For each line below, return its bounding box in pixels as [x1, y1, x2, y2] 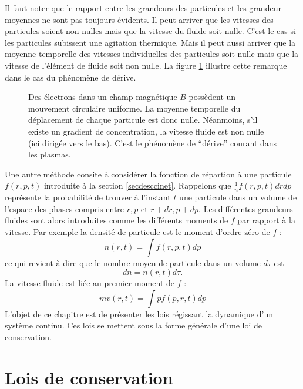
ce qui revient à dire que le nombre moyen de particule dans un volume [5, 256, 261, 269]
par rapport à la [237, 214, 295, 226]
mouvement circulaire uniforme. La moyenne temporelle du [28, 102, 241, 114]
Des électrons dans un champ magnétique [28, 90, 177, 103]
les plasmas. [28, 148, 71, 160]
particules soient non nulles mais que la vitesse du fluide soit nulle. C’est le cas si [5, 25, 296, 37]
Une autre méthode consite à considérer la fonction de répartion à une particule [5, 167, 292, 180]
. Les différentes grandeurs [198, 202, 293, 214]
